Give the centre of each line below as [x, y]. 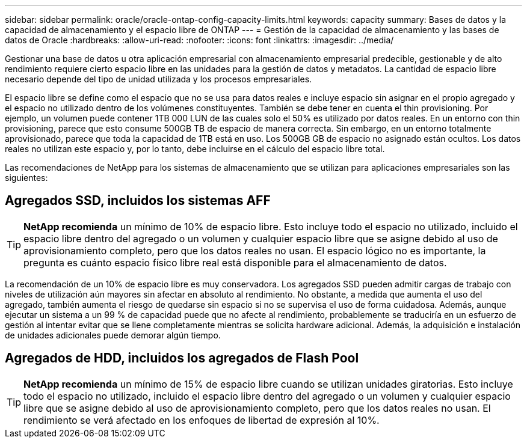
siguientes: [26, 178]
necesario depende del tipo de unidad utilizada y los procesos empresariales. [159, 79]
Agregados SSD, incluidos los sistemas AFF [138, 201]
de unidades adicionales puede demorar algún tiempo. [113, 335]
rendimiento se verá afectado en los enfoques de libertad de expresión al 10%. [202, 420]
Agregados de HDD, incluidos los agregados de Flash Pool [182, 358]
